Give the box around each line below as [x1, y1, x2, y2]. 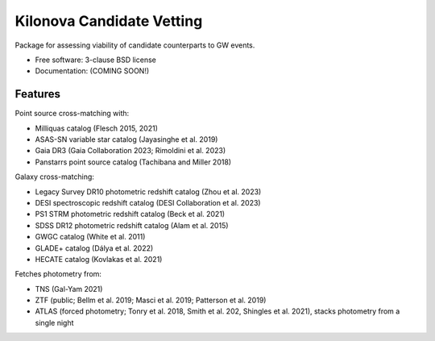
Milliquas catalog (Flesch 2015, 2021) [35, 123, 159, 133]
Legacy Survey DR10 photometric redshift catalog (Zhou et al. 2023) [35, 186, 262, 197]
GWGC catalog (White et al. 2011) [35, 232, 146, 242]
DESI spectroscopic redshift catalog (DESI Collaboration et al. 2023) [35, 198, 261, 207]
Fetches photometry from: [14, 269, 102, 279]
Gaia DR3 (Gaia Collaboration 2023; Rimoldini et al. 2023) [35, 146, 226, 156]
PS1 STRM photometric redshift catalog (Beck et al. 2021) [35, 210, 226, 219]
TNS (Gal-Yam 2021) [35, 284, 103, 293]
